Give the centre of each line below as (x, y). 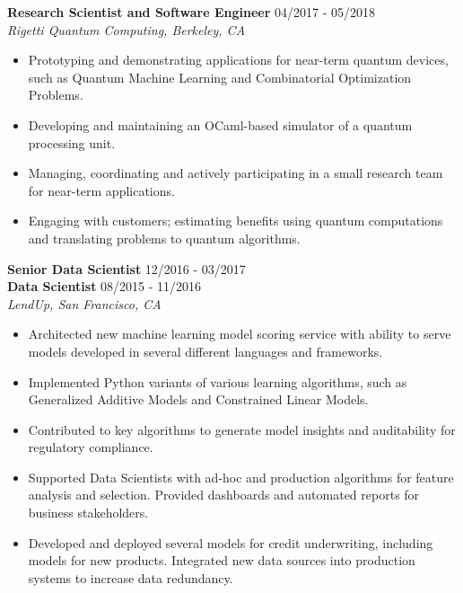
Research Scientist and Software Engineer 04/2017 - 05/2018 (192, 12)
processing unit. (72, 142)
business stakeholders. (88, 513)
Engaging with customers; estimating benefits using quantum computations (236, 221)
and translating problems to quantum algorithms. (164, 238)
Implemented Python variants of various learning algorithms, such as (218, 381)
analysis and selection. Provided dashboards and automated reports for (224, 495)
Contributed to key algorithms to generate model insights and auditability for (242, 429)
